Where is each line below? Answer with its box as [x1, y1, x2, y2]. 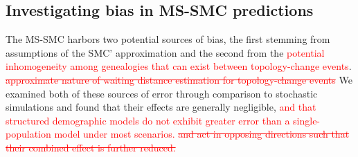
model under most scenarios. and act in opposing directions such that [54, 127, 350, 141]
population [6, 127, 51, 141]
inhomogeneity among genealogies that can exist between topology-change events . [6, 59, 352, 73]
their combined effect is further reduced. [6, 140, 176, 154]
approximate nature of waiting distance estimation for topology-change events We [6, 72, 352, 86]
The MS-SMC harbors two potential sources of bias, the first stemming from [6, 32, 330, 46]
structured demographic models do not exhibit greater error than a [6, 113, 290, 127]
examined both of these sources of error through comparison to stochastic [6, 86, 318, 100]
